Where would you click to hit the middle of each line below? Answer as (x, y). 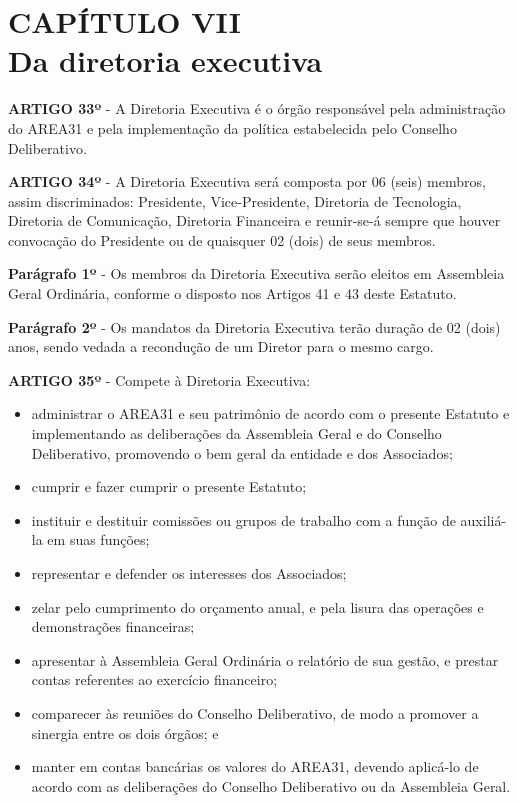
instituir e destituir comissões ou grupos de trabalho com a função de (243, 519)
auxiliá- (483, 519)
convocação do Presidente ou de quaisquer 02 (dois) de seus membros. (222, 239)
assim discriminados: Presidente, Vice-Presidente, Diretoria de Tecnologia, (235, 200)
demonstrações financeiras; (113, 626)
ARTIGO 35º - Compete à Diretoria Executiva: (159, 379)
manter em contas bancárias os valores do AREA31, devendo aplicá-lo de (255, 766)
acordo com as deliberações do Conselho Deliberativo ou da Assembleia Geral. (271, 785)
